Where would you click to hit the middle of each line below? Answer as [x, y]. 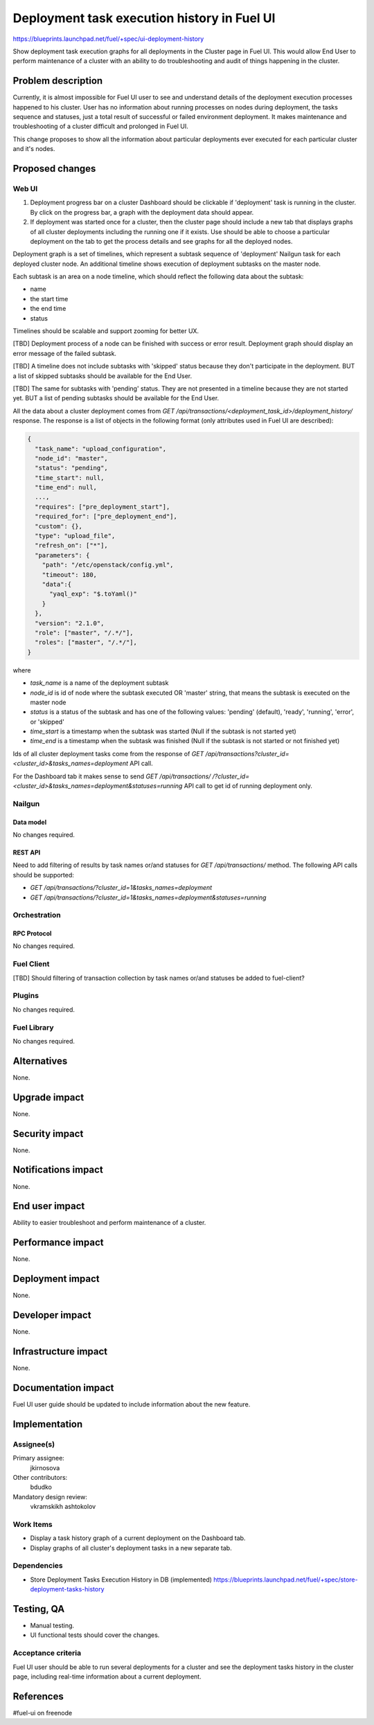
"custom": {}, [59, 526]
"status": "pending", [72, 468]
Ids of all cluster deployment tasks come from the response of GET [108, 753]
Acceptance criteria [47, 1653]
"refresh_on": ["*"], [72, 546]
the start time [49, 298]
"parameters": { [62, 555]
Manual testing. [52, 1626]
